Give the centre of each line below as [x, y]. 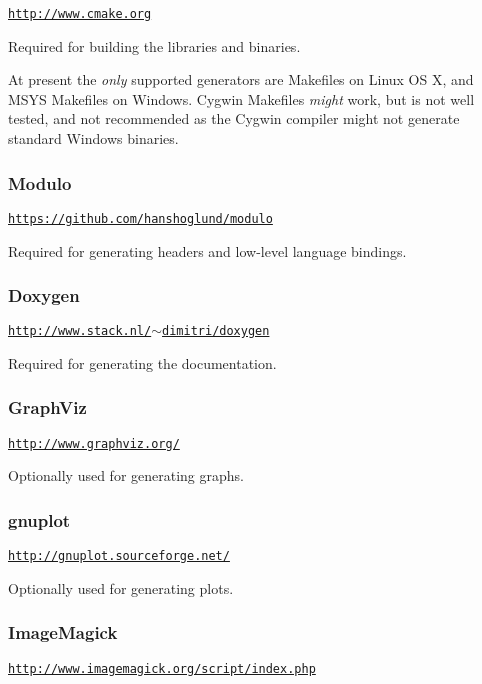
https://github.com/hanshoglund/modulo [140, 218]
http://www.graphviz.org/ [94, 443]
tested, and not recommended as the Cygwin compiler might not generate [234, 118]
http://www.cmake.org [80, 14]
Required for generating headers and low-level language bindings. [207, 250]
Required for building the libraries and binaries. [154, 45]
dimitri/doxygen [216, 331]
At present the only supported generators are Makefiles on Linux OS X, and [241, 79]
